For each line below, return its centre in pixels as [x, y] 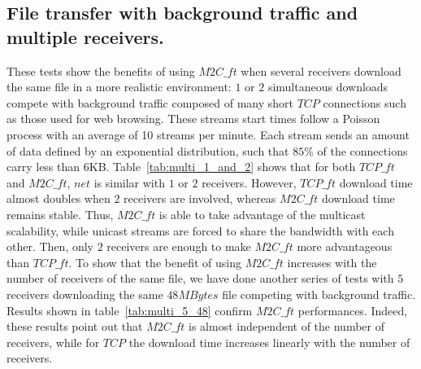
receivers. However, [249, 182]
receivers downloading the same [85, 294]
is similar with [129, 182]
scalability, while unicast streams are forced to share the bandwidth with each [200, 230]
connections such [365, 102]
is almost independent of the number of [286, 326]
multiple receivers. [85, 36]
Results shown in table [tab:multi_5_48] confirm [130, 310]
